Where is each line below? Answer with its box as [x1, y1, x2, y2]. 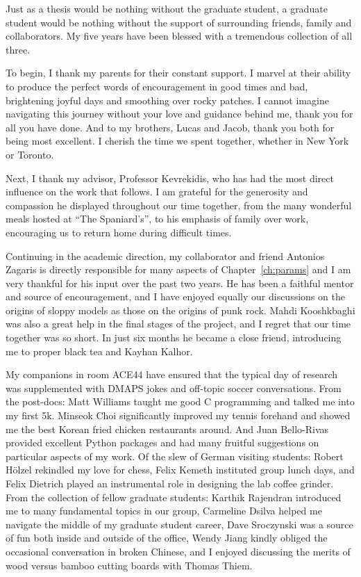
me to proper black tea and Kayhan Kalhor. [6, 343, 193, 358]
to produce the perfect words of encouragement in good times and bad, [6, 79, 308, 93]
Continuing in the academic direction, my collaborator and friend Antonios [6, 248, 325, 263]
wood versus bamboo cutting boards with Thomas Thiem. [6, 558, 253, 572]
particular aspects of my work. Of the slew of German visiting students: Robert [6, 448, 344, 463]
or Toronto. [6, 147, 54, 161]
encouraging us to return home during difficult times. [6, 225, 232, 239]
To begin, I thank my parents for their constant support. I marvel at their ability [6, 65, 351, 80]
